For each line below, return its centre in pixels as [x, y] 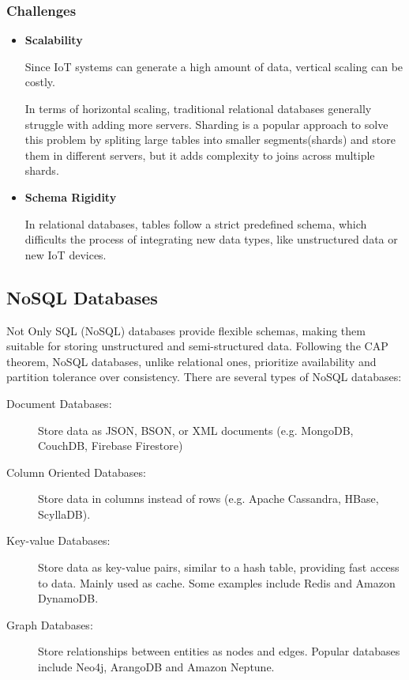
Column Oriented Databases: [76, 472]
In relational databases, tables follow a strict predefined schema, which [196, 223]
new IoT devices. [66, 254]
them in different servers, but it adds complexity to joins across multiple [200, 155]
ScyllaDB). [64, 514]
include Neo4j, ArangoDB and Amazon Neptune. [156, 667]
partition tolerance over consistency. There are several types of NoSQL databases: [204, 377]
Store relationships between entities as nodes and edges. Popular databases [219, 651]
